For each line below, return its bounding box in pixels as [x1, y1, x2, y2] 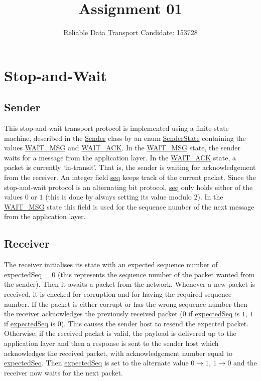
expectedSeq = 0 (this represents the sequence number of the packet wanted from [4, 269, 255, 279]
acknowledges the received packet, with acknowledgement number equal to [4, 347, 233, 358]
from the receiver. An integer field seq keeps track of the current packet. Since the [4, 172, 256, 182]
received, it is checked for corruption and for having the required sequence [4, 289, 232, 299]
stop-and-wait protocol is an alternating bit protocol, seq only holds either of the [4, 181, 253, 192]
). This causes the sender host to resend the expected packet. [61, 318, 249, 328]
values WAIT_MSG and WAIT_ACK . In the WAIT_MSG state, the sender [4, 142, 241, 153]
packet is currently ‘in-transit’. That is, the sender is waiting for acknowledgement [4, 162, 256, 172]
